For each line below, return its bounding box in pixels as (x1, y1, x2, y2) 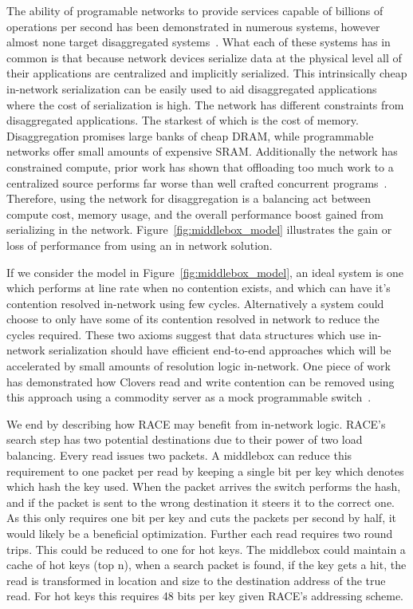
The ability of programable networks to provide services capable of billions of (6, 2, 383, 18)
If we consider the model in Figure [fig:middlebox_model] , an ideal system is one (6, 263, 403, 280)
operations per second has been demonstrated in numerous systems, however (6, 18, 380, 34)
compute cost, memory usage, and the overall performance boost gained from (6, 205, 383, 222)
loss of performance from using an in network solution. (6, 236, 273, 253)
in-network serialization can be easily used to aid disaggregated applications (6, 80, 377, 97)
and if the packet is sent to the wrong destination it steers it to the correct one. (6, 493, 395, 510)
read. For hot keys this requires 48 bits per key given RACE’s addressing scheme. (6, 587, 404, 604)
